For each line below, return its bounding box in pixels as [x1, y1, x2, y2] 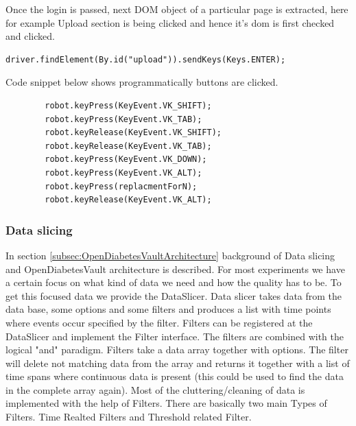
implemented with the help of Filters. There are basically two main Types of [5, 396, 327, 410]
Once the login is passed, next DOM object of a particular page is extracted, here [5, 2, 348, 16]
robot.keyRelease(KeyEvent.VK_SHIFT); [45, 128, 222, 138]
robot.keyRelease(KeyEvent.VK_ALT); [45, 195, 212, 205]
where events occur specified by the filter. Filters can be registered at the [5, 315, 313, 329]
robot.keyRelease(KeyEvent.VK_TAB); [45, 141, 212, 151]
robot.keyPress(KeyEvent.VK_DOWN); [45, 154, 207, 165]
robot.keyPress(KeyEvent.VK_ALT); [45, 167, 202, 178]
